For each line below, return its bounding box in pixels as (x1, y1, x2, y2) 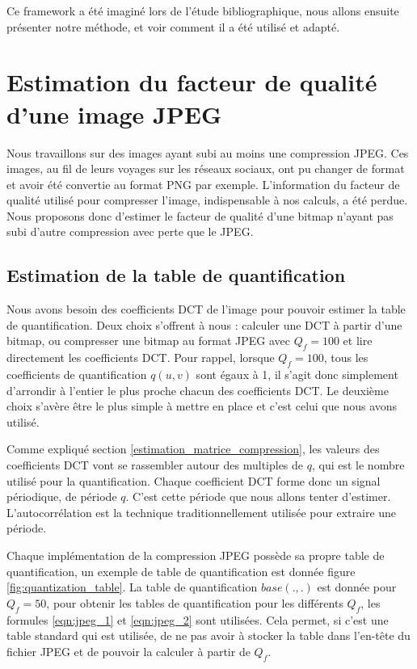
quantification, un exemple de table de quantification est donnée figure (6, 562, 356, 579)
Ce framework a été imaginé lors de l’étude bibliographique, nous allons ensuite (6, 2, 399, 19)
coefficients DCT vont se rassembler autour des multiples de (6, 457, 304, 473)
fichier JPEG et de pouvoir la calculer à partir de (6, 642, 251, 659)
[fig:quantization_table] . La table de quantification (6, 579, 258, 595)
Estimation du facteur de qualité (6, 65, 377, 99)
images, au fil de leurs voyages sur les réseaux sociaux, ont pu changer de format (6, 160, 405, 177)
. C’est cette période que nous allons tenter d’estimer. (125, 488, 391, 505)
